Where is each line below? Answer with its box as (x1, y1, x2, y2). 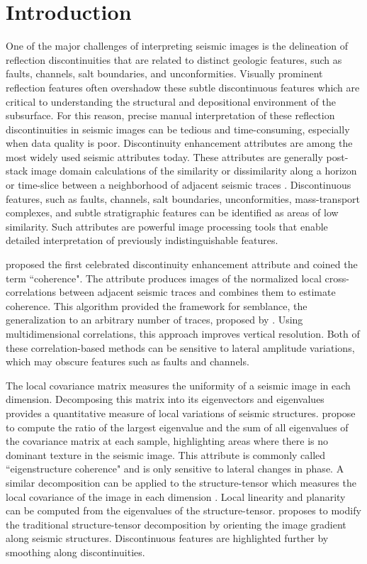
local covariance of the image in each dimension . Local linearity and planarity (6, 489, 346, 504)
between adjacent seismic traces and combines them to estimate (59, 284, 336, 299)
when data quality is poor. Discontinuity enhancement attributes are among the (6, 136, 353, 150)
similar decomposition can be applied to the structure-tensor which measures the (6, 475, 356, 490)
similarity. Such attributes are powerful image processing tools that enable (6, 219, 328, 233)
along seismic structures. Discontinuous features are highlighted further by (6, 531, 329, 546)
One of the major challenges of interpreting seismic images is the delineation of (6, 38, 349, 53)
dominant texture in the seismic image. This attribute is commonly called (6, 447, 326, 462)
